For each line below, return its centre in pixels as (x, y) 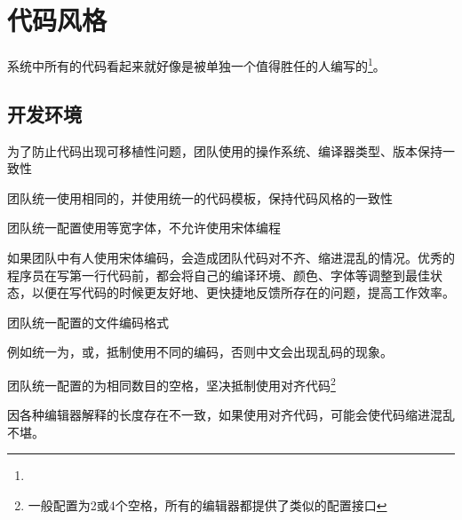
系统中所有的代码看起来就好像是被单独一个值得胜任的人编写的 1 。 (196, 64)
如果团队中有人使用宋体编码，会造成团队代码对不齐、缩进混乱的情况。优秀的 (231, 257)
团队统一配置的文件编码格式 (88, 322)
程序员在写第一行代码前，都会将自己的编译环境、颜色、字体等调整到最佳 (219, 275)
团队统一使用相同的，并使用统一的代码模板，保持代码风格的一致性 (200, 197)
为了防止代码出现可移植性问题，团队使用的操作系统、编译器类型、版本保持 (225, 150)
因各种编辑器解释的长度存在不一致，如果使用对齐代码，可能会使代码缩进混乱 (231, 415)
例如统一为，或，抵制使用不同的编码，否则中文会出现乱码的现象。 (200, 352)
